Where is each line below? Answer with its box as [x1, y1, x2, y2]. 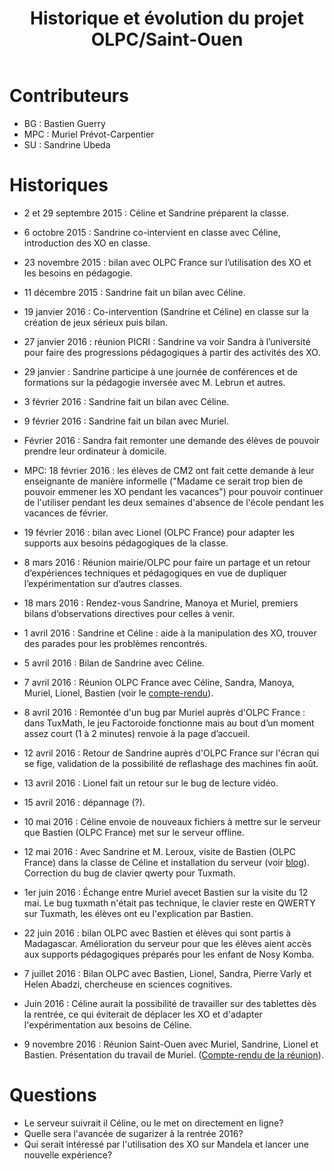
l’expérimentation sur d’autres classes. [23, 577, 182, 589]
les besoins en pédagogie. [23, 267, 133, 279]
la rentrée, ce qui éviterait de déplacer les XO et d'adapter [23, 1008, 263, 1020]
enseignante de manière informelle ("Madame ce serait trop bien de [23, 475, 304, 487]
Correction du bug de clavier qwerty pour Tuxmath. [23, 867, 236, 879]
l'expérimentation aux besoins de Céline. [23, 1018, 192, 1031]
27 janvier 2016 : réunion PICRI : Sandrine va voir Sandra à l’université [23, 335, 311, 347]
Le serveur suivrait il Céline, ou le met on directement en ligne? [23, 1117, 284, 1129]
